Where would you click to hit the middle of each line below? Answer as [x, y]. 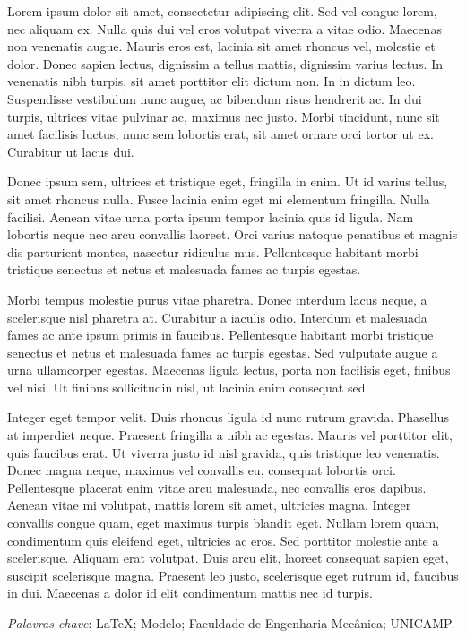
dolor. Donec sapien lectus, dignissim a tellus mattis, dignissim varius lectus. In [225, 63]
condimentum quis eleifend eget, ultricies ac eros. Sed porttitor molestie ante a [223, 540]
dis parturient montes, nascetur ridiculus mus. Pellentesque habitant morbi [213, 251]
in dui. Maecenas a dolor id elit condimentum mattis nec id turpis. [190, 593]
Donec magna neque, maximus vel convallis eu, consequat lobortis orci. [202, 470]
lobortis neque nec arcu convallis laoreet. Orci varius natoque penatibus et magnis [233, 234]
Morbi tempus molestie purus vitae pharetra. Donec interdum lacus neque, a [217, 299]
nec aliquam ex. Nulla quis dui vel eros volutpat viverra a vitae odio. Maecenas [224, 28]
